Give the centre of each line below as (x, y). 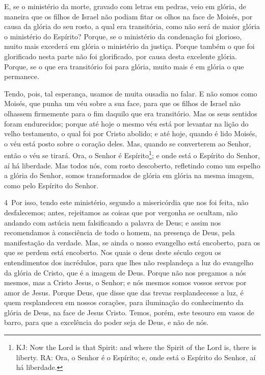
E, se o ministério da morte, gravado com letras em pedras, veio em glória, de (125, 6)
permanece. (22, 76)
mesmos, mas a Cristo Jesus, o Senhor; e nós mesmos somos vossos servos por (125, 282)
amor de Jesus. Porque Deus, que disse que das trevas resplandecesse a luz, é (124, 292)
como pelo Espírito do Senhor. (51, 185)
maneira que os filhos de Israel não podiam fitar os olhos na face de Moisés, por (128, 16)
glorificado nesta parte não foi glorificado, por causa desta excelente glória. (121, 56)
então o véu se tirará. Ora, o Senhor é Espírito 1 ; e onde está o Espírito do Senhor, (132, 154)
